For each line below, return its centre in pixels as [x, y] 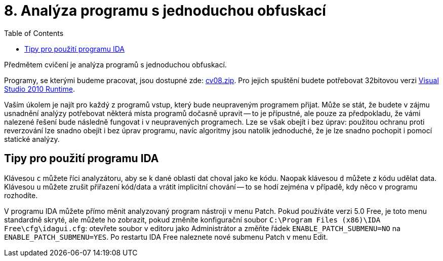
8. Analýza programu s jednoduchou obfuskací [165, 11]
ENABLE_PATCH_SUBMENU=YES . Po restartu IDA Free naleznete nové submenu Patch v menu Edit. [166, 237]
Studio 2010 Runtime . [39, 89]
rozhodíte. [21, 195]
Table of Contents [34, 33]
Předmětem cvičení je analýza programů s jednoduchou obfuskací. [115, 64]
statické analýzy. [32, 139]
